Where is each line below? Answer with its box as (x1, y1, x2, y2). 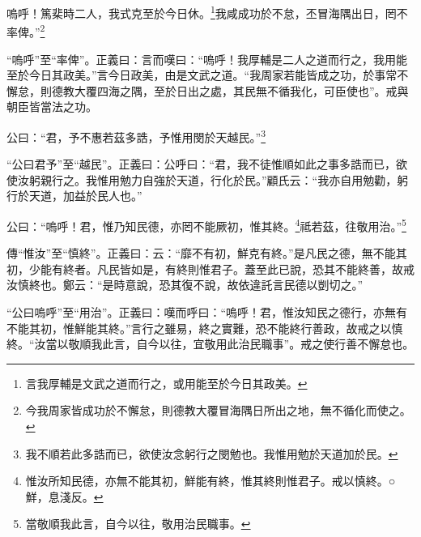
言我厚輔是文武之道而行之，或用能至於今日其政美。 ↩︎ (25, 374, 308, 391)
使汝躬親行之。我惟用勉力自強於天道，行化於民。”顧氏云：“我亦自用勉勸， (6, 171, 398, 188)
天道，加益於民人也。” (28, 187, 142, 204)
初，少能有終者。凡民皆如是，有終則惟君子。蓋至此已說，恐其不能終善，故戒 (6, 260, 415, 277)
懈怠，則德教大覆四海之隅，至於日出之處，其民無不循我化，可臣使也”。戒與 (6, 82, 409, 99)
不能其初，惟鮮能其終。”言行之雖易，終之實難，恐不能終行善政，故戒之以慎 (6, 319, 403, 336)
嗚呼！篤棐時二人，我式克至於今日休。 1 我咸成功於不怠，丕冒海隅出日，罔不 (6, 2, 408, 21)
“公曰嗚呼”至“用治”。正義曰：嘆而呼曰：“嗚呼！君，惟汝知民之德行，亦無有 (6, 303, 408, 320)
